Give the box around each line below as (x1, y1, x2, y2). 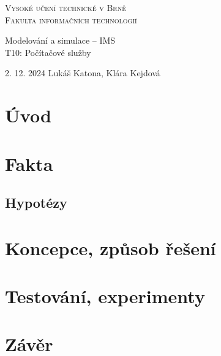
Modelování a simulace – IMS (5, 34, 116, 47)
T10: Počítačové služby (5, 45, 91, 58)
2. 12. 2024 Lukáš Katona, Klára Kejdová (5, 66, 160, 79)
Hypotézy (5, 193, 67, 212)
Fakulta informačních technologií (5, 13, 137, 26)
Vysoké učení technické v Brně (5, 1, 126, 14)
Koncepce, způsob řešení (5, 235, 216, 260)
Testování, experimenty (5, 283, 205, 309)
